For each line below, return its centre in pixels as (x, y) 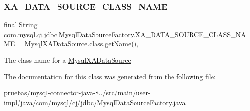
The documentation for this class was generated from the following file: (110, 76)
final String (21, 25)
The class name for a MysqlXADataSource (67, 60)
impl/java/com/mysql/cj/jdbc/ (51, 102)
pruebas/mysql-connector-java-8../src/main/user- (77, 93)
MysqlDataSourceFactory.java (141, 102)
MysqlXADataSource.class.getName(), (81, 44)
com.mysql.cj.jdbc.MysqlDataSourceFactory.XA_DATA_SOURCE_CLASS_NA (125, 34)
